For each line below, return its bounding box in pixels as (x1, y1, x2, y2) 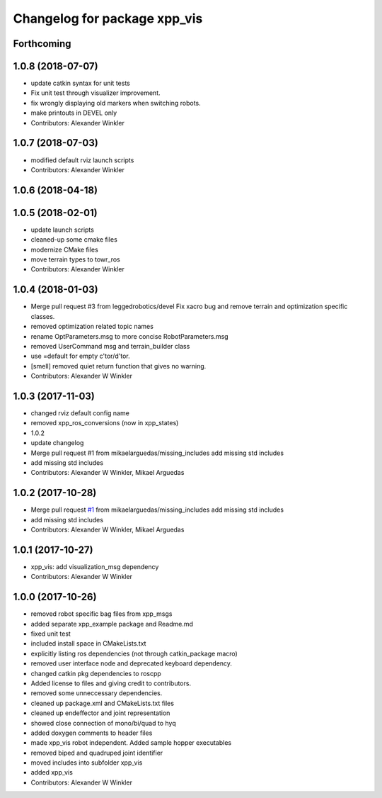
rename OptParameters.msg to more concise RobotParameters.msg (30, 332, 229, 340)
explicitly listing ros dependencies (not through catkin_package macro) (30, 649, 238, 658)
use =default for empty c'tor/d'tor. (30, 352, 130, 361)
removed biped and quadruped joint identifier (30, 748, 163, 757)
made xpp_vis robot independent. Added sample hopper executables (30, 738, 232, 747)
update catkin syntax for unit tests (30, 79, 130, 88)
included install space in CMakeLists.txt (30, 639, 146, 648)
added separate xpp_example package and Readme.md (30, 619, 194, 628)
